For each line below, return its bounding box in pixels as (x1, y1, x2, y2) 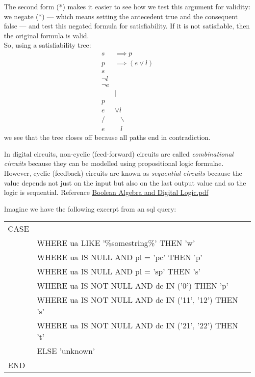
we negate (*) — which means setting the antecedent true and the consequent (4, 11, 238, 21)
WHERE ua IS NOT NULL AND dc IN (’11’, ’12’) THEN (37, 294, 238, 306)
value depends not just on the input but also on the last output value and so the (4, 177, 246, 188)
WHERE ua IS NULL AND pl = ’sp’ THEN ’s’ (37, 266, 201, 277)
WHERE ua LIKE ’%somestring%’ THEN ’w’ (37, 237, 195, 249)
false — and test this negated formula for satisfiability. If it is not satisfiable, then (4, 21, 250, 31)
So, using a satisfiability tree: (4, 40, 91, 50)
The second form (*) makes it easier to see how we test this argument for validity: (4, 1, 251, 11)
